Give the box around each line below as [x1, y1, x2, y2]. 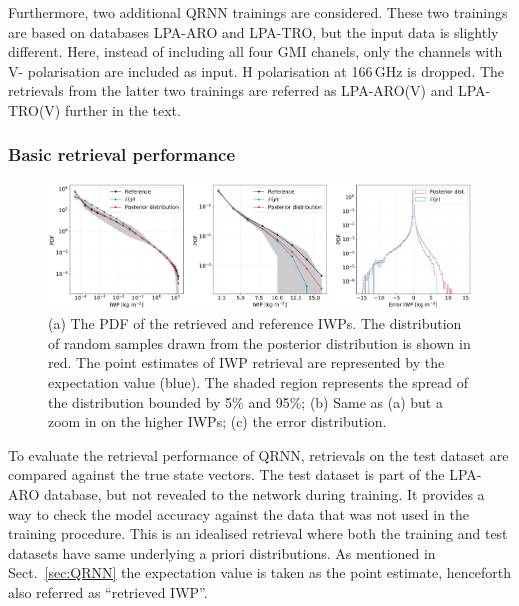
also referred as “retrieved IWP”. [8, 581, 208, 602]
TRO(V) [8, 99, 61, 120]
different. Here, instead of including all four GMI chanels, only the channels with [8, 41, 503, 62]
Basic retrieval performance [8, 142, 236, 167]
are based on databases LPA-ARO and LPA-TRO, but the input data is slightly [8, 21, 499, 42]
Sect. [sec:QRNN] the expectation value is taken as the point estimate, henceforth [8, 562, 511, 583]
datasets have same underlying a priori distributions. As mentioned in [8, 542, 436, 563]
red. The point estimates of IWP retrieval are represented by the [48, 352, 445, 373]
